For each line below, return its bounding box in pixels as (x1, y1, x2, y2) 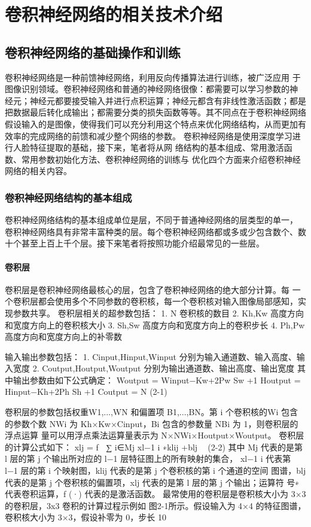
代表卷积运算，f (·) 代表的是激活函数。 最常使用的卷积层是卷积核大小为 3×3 (5, 488, 306, 500)
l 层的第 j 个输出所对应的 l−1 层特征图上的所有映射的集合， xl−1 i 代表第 (5, 452, 291, 465)
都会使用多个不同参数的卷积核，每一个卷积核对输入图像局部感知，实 (38, 295, 306, 307)
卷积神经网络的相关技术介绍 (5, 2, 223, 26)
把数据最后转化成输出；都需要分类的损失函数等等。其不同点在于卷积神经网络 (5, 106, 306, 118)
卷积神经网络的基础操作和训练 (5, 42, 181, 61)
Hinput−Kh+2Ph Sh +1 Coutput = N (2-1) (5, 385, 167, 398)
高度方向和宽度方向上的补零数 (5, 330, 122, 343)
